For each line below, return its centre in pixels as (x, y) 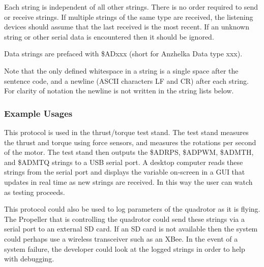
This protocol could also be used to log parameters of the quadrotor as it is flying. (132, 209)
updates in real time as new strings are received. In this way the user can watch (128, 181)
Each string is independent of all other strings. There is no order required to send (131, 7)
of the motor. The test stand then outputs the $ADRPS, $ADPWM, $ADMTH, (129, 152)
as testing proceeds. (35, 192)
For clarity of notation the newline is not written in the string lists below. (119, 91)
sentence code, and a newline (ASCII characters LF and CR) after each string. (126, 80)
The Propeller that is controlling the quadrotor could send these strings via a (124, 219)
